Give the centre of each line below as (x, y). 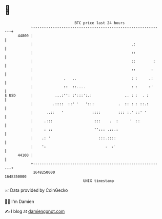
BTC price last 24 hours (100, 23)
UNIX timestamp (99, 181)
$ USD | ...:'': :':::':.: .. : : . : (77, 95)
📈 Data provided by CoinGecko (36, 190)
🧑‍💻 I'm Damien (20, 201)
